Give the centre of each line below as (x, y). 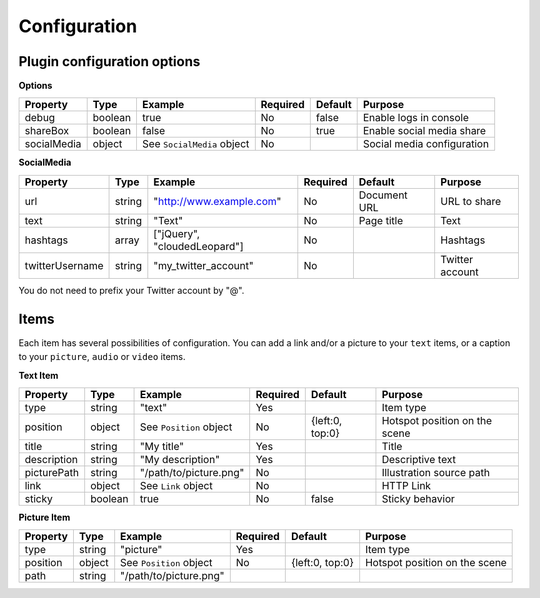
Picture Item (44, 517)
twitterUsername (64, 265)
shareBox (47, 131)
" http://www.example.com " (217, 201)
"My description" (179, 459)
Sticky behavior (418, 498)
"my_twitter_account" (203, 265)
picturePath (52, 472)
